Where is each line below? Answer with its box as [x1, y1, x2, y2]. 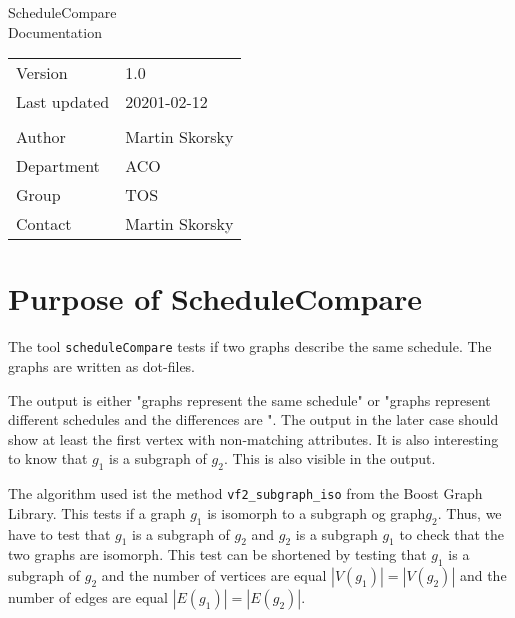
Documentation [8, 21, 102, 42]
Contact [16, 212, 72, 236]
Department [16, 154, 100, 178]
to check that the [399, 523, 505, 544]
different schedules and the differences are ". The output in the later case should [8, 409, 499, 430]
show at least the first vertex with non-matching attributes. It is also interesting [8, 428, 499, 449]
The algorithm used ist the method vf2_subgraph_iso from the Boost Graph [8, 483, 483, 504]
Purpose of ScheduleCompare [8, 278, 423, 319]
